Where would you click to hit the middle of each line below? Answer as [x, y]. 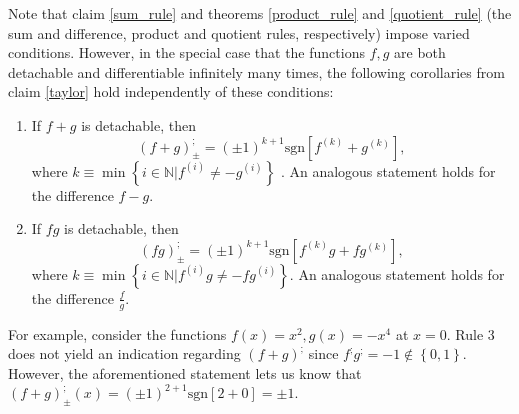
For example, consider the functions [117, 333]
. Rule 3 [470, 333]
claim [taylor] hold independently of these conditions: [171, 91]
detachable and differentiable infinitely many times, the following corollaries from [256, 71]
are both [420, 52]
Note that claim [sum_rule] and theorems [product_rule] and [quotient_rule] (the [260, 13]
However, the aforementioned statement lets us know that [185, 372]
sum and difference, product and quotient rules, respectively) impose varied [239, 32]
